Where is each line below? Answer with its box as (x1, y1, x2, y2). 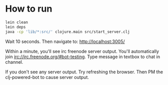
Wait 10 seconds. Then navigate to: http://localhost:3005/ (5, 38, 125, 45)
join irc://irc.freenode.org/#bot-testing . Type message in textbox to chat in (5, 54, 160, 60)
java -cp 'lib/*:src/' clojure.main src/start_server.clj (5, 29, 130, 34)
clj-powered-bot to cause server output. (5, 74, 90, 80)
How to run (5, 3, 53, 15)
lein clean (5, 20, 28, 25)
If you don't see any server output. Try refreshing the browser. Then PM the (5, 69, 163, 75)
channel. (5, 59, 24, 65)
